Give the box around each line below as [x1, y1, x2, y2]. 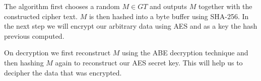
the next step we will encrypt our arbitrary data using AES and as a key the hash [4, 21, 257, 31]
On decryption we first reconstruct [4, 47, 111, 58]
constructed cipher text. [4, 11, 78, 21]
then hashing [4, 57, 44, 67]
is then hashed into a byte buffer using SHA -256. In [89, 11, 249, 21]
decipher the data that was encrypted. [4, 67, 122, 77]
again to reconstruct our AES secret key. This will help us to [55, 57, 243, 67]
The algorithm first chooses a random [4, 1, 120, 11]
